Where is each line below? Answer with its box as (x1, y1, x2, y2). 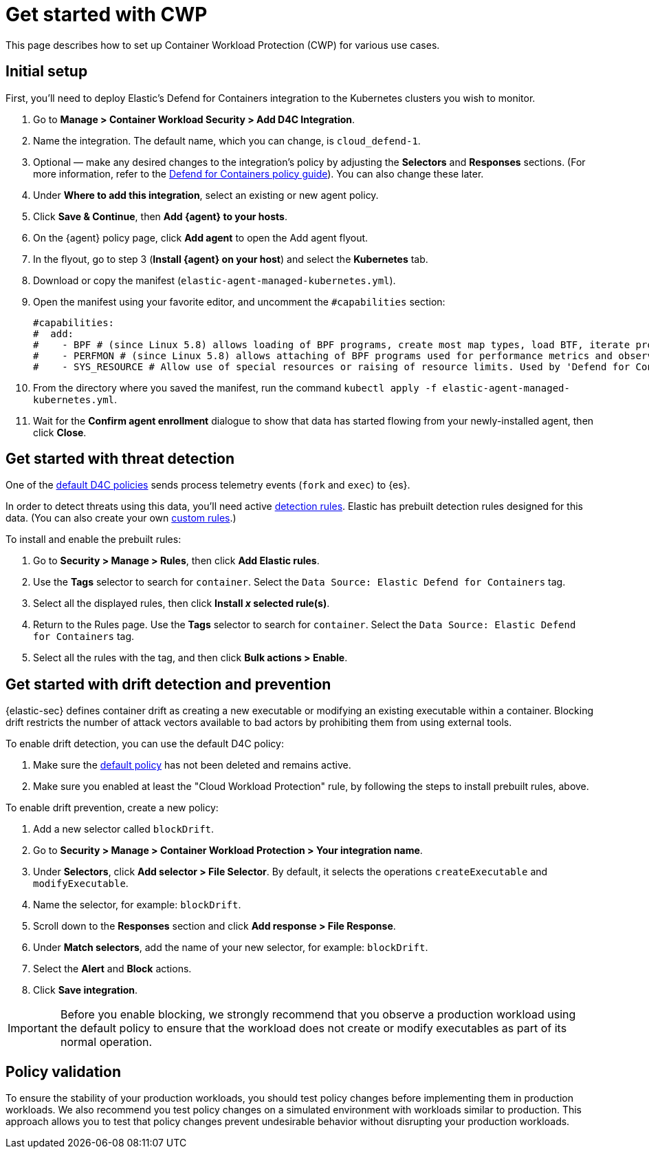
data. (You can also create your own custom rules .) (5, 512, 236, 524)
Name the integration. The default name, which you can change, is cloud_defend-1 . (33, 134, 421, 147)
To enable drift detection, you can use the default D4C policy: (5, 738, 284, 750)
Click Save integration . (33, 984, 138, 996)
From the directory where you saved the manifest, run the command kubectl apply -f (33, 381, 437, 394)
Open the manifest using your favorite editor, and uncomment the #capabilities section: (33, 295, 445, 308)
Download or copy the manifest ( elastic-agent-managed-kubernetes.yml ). (33, 274, 396, 286)
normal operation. (60, 1035, 153, 1049)
